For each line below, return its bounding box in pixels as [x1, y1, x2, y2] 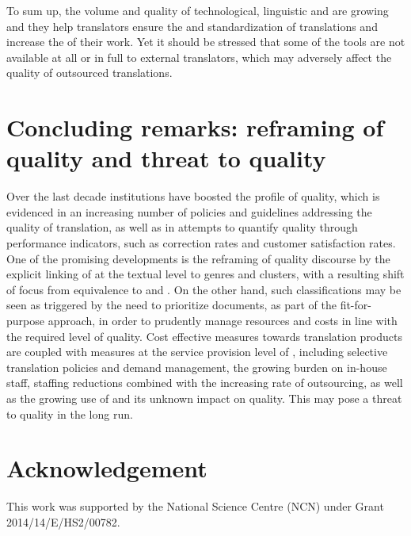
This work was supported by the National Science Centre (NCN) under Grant [6, 498, 384, 515]
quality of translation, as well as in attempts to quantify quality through [6, 219, 358, 235]
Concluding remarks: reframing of [6, 111, 384, 144]
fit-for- [340, 297, 371, 313]
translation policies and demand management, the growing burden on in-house [6, 358, 387, 375]
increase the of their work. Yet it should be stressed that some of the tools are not [6, 33, 405, 50]
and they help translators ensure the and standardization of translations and [6, 17, 378, 34]
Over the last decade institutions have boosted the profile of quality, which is [6, 188, 380, 205]
